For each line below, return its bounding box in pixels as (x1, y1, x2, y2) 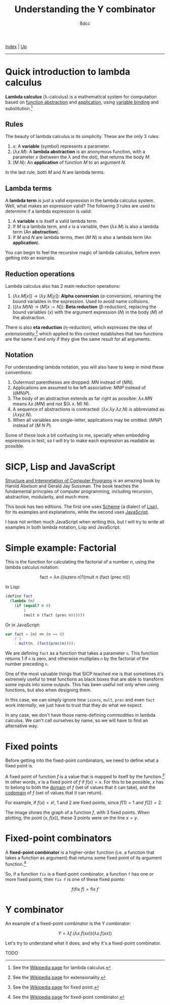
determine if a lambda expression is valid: (5, 208, 92, 214)
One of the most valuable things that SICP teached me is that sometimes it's (5, 671, 164, 677)
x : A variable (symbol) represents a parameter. (12, 143, 110, 149)
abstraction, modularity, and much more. (5, 494, 90, 500)
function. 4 (5, 860, 26, 867)
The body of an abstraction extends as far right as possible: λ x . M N (12, 395, 153, 401)
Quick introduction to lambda (5, 66, 131, 78)
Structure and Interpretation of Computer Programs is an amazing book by (5, 478, 160, 484)
